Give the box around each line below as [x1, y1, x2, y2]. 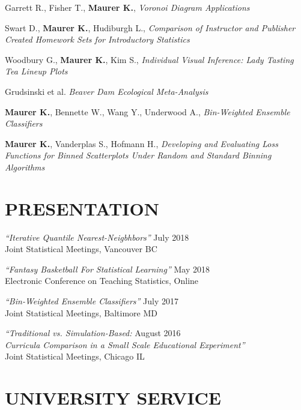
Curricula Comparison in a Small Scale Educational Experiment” [5, 338, 245, 351]
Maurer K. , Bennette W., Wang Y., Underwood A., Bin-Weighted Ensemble [5, 105, 290, 118]
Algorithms [5, 160, 45, 173]
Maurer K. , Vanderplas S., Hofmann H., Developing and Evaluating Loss [5, 137, 278, 149]
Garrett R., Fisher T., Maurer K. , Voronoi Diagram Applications [5, 1, 250, 13]
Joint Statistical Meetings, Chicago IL [5, 350, 145, 363]
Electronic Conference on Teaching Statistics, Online [5, 274, 199, 287]
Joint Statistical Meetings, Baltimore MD [5, 306, 157, 319]
